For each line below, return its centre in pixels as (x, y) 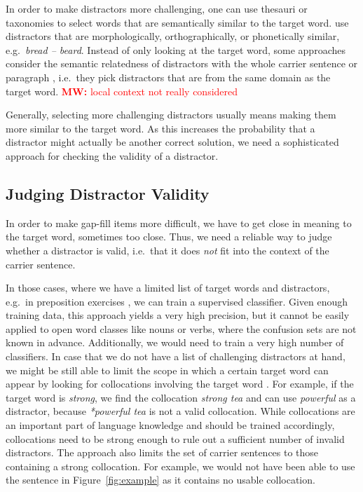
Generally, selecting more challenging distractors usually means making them (171, 115)
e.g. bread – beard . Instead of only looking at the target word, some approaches (176, 49)
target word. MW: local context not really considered (122, 91)
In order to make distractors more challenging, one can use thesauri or (157, 8)
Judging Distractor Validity (108, 193)
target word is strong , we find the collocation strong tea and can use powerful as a (181, 397)
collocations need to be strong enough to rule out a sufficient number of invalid (175, 438)
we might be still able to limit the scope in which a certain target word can (167, 370)
